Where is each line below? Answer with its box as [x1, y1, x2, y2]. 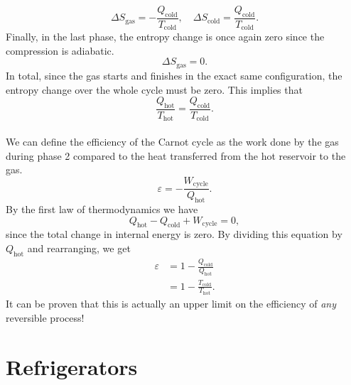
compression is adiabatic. [6, 43, 114, 58]
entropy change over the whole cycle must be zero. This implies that [6, 82, 303, 97]
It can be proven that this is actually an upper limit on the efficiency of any [6, 296, 336, 311]
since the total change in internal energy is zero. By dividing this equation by [6, 227, 342, 242]
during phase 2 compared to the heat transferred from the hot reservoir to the [6, 148, 346, 163]
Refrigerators [6, 352, 138, 381]
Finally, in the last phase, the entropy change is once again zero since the [6, 29, 325, 44]
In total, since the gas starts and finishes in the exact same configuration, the [6, 67, 342, 82]
